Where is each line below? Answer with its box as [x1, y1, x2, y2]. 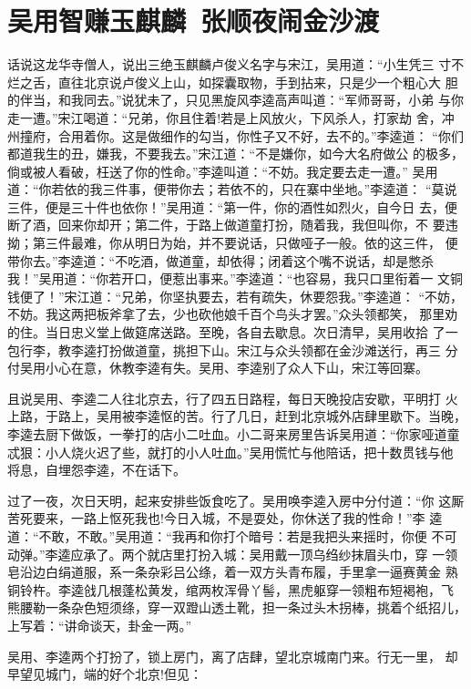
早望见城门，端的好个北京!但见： [7, 664, 202, 684]
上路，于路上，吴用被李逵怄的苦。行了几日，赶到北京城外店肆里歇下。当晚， [7, 406, 466, 426]
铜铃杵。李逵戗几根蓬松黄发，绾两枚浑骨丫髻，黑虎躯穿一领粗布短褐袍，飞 [7, 580, 454, 599]
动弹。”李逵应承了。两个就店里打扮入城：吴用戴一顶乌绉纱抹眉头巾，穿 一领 [7, 544, 458, 563]
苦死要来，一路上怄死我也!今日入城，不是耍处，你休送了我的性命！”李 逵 [7, 509, 443, 528]
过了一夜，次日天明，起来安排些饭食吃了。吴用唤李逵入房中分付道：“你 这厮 [7, 490, 465, 509]
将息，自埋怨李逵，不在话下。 [7, 460, 186, 479]
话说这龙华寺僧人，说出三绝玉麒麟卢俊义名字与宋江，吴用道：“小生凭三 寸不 [7, 55, 465, 74]
